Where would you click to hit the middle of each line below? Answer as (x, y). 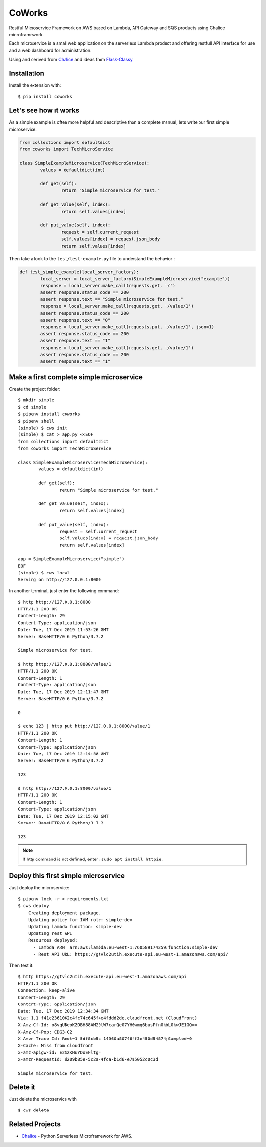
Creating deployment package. (64, 913)
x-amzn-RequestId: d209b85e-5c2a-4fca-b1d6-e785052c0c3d (88, 1059)
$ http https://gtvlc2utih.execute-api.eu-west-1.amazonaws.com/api (102, 977)
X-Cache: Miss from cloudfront (56, 1046)
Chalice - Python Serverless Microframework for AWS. (77, 1136)
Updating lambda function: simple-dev (75, 927)
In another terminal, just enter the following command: (64, 591)
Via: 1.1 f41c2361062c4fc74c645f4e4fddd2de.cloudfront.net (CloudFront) (107, 1018)
